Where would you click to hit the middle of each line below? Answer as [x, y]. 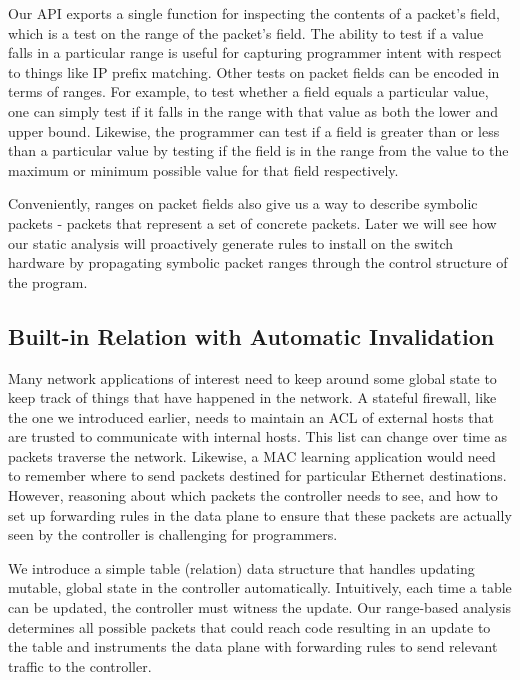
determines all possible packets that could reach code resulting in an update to [249, 626]
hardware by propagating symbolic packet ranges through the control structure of [258, 262]
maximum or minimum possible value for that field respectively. [203, 169]
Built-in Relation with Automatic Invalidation [251, 335]
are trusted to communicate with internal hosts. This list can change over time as [258, 436]
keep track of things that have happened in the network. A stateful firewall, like [252, 397]
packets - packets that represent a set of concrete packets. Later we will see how [252, 222]
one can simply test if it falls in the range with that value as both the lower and [253, 110]
